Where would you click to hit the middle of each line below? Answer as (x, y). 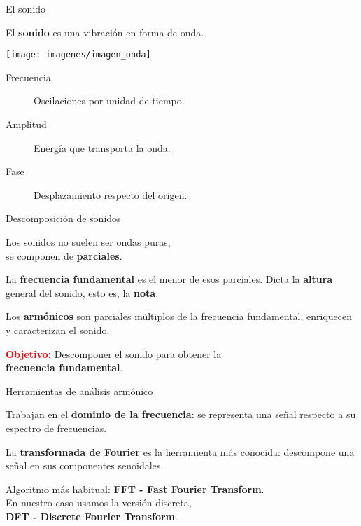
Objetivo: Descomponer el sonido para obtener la (114, 353)
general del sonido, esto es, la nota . (82, 292)
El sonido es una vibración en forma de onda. (105, 32)
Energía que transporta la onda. (102, 147)
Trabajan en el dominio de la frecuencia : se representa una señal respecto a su (181, 414)
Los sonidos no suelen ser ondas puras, (88, 242)
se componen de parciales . (64, 255)
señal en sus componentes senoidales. (85, 465)
